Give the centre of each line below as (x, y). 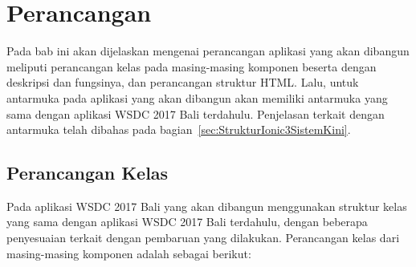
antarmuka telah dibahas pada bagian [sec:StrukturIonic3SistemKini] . (179, 129)
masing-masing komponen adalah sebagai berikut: (129, 253)
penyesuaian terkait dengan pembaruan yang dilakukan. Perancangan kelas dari (203, 238)
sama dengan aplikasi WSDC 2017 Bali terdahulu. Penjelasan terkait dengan (196, 113)
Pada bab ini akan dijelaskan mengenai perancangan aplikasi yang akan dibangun (208, 51)
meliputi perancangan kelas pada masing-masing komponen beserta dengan (192, 66)
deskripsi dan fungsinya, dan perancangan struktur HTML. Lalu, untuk (183, 82)
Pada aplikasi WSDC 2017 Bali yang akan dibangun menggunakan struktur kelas (207, 206)
